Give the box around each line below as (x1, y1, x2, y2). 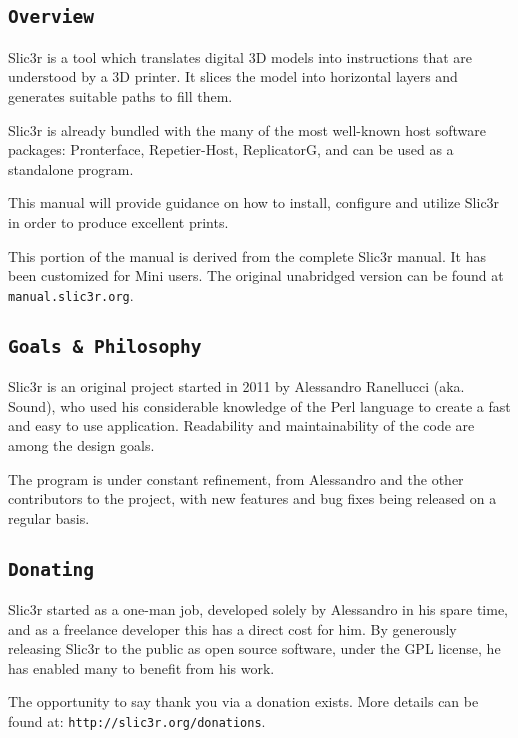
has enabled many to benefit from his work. (8, 657, 275, 678)
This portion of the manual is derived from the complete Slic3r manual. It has (8, 245, 486, 266)
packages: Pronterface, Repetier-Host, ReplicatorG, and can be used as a (8, 139, 454, 160)
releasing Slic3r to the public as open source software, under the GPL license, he (8, 638, 501, 659)
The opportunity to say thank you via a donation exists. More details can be (8, 691, 479, 712)
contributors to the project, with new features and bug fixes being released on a (8, 488, 497, 509)
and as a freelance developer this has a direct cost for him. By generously (8, 618, 457, 639)
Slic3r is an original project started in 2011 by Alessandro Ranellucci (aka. (8, 376, 465, 397)
